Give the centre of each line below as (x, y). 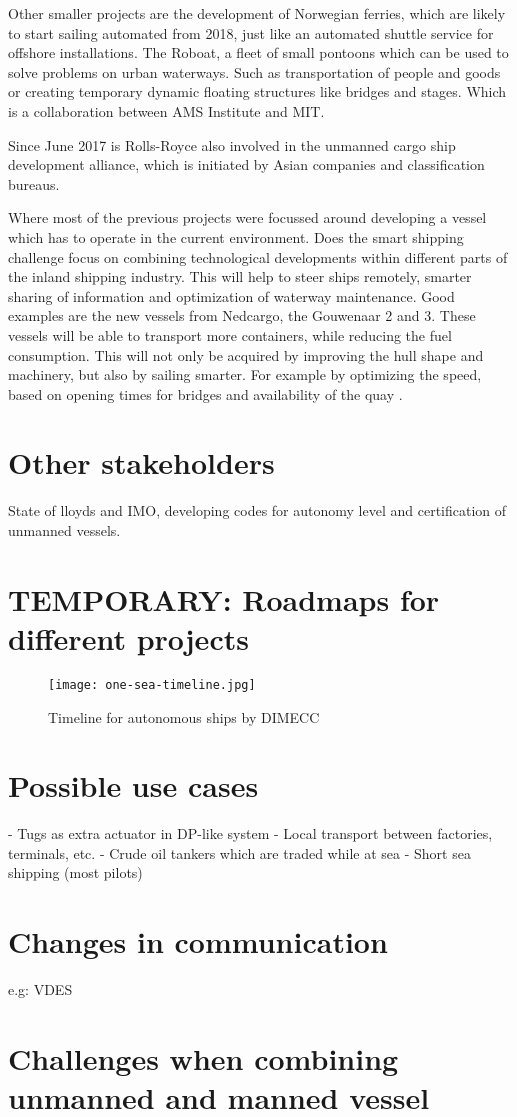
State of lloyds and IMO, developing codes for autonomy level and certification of (257, 510)
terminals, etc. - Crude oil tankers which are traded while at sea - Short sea (239, 852)
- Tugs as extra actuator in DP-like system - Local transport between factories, (250, 833)
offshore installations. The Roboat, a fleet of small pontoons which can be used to (258, 52)
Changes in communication (198, 941)
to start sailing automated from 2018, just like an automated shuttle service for (251, 32)
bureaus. (34, 183)
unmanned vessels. (64, 530)
